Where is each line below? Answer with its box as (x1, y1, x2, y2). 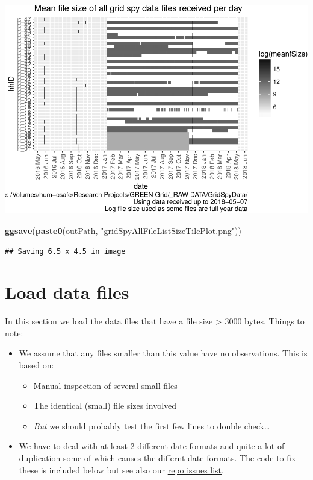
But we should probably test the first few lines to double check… (33, 419, 270, 432)
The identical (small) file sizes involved (33, 399, 177, 412)
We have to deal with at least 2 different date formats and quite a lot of (19, 440, 285, 452)
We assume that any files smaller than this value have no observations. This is (19, 347, 308, 359)
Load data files (5, 280, 129, 305)
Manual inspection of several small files (33, 379, 178, 391)
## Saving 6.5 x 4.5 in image (5, 247, 126, 256)
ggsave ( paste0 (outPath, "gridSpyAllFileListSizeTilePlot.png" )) (5, 224, 241, 236)
